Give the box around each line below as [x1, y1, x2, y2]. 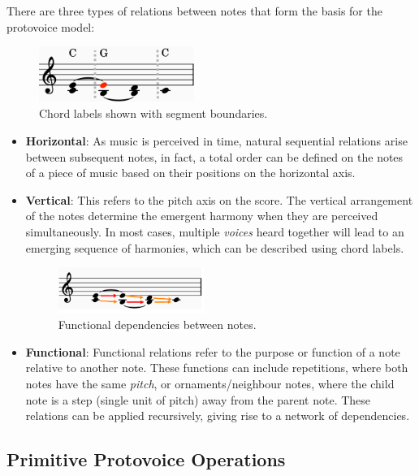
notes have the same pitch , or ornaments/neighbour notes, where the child [25, 374, 395, 392]
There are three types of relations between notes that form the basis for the [6, 2, 382, 19]
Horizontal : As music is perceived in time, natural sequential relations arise [25, 132, 408, 149]
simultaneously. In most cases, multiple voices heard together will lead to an [25, 223, 404, 240]
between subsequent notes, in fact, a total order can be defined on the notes [25, 148, 404, 165]
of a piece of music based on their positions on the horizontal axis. [25, 164, 356, 181]
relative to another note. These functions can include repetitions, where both [25, 359, 408, 376]
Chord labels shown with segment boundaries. [39, 105, 268, 122]
